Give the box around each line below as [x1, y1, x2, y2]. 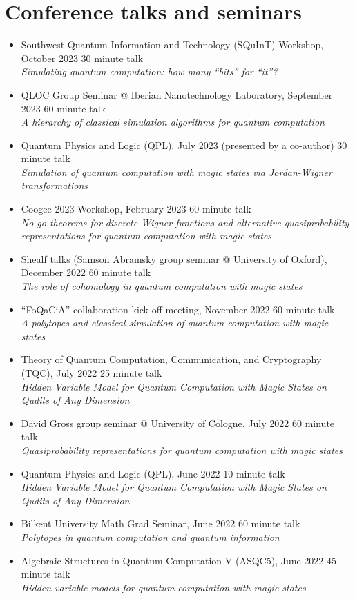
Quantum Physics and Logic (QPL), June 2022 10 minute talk [21, 466, 285, 480]
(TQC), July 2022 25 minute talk [21, 366, 162, 380]
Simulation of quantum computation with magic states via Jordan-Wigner [21, 164, 332, 179]
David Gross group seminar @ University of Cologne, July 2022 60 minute [21, 415, 335, 430]
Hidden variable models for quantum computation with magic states [21, 580, 306, 594]
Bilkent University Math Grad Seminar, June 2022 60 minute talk [21, 516, 300, 531]
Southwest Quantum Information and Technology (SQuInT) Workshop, [21, 37, 324, 52]
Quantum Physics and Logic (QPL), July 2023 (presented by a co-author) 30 [21, 137, 347, 152]
